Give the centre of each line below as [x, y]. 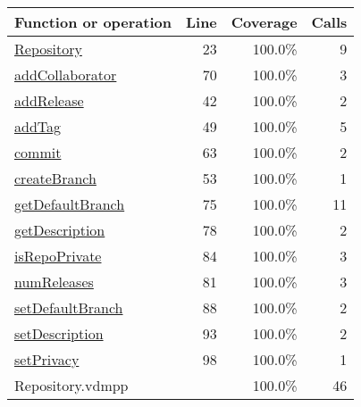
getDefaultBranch [70, 204]
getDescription [60, 230]
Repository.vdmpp [71, 385]
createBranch [55, 178]
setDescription [59, 333]
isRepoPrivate [58, 256]
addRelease [49, 100]
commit [38, 152]
